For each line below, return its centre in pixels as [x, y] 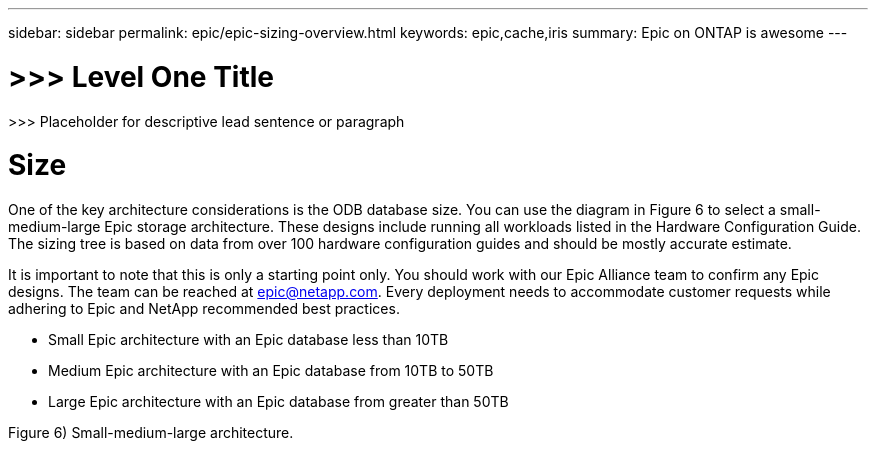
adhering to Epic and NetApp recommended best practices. [204, 308]
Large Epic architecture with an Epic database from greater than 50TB [278, 401]
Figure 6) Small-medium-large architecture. [151, 432]
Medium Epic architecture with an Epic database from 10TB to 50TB [271, 370]
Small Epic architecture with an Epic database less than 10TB [248, 339]
